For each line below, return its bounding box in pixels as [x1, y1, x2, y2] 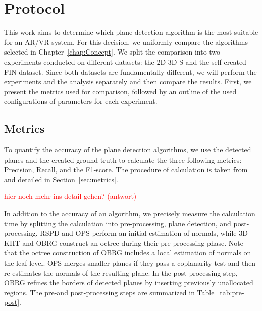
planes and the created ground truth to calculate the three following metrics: [4, 154, 242, 165]
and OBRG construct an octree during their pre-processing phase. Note [22, 237, 243, 248]
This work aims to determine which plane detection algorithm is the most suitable [4, 27, 258, 37]
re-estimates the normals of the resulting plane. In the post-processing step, [4, 267, 238, 278]
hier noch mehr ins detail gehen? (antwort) [4, 191, 137, 201]
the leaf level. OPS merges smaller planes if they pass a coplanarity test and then [4, 257, 256, 268]
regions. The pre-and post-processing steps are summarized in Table [4, 287, 215, 297]
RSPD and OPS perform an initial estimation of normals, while [40, 228, 237, 238]
